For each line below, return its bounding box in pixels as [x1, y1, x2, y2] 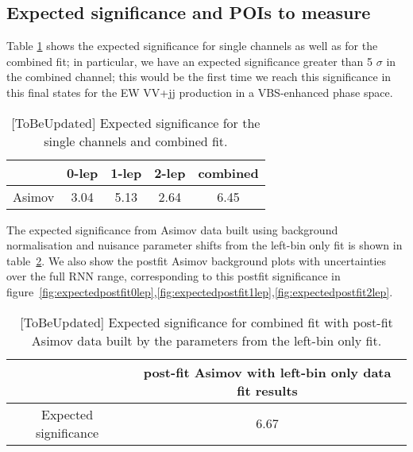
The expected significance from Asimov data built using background [6, 221, 338, 238]
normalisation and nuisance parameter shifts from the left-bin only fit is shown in [6, 237, 403, 253]
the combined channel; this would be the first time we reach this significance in [6, 68, 392, 85]
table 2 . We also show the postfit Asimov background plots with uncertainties [6, 252, 387, 268]
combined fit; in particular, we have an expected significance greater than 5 [6, 52, 373, 69]
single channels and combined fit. [44, 131, 228, 150]
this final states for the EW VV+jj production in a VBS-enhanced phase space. [6, 83, 393, 100]
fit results [237, 381, 298, 400]
